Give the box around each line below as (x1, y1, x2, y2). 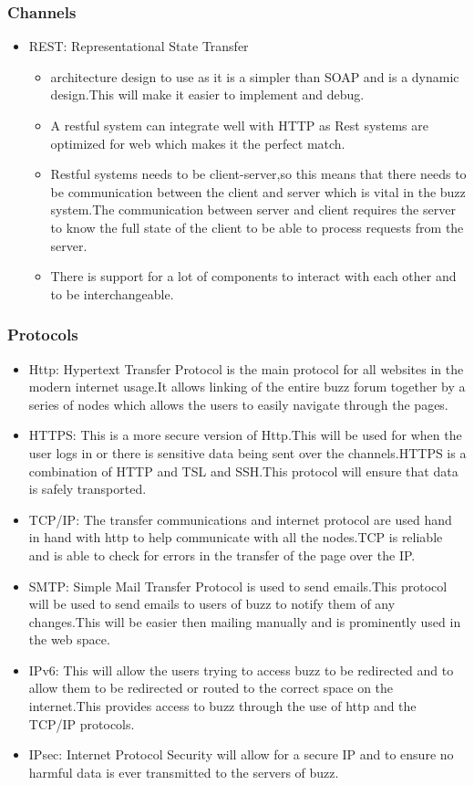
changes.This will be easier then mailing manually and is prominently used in (28, 612, 461, 631)
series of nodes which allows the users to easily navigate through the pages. (28, 394, 448, 413)
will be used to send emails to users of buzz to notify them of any (28, 594, 396, 613)
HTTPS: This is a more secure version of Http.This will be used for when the (28, 425, 462, 445)
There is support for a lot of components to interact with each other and (50, 267, 457, 286)
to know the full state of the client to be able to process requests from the (50, 217, 464, 236)
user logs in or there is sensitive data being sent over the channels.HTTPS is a (28, 443, 467, 462)
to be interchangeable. (50, 284, 174, 303)
